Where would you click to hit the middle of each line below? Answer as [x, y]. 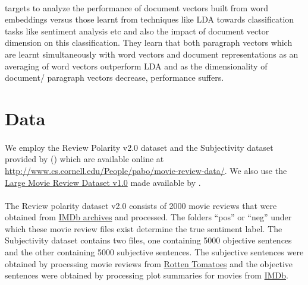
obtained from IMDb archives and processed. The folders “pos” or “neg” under [148, 217]
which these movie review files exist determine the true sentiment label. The [144, 228]
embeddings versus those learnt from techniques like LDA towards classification [150, 19]
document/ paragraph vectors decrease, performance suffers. [114, 77]
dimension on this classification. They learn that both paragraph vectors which [149, 42]
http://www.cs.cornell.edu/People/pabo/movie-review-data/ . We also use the [146, 170]
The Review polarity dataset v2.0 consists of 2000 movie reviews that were [141, 205]
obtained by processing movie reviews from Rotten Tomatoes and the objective [149, 263]
